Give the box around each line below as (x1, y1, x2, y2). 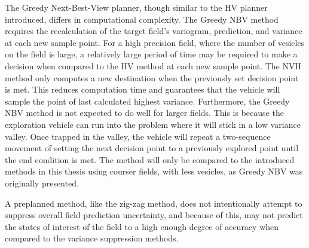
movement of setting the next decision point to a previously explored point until (5, 142, 299, 154)
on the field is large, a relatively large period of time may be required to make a (5, 48, 298, 60)
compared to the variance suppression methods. (5, 232, 179, 244)
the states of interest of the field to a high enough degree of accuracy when (5, 220, 279, 232)
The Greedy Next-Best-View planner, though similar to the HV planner (5, 1, 268, 13)
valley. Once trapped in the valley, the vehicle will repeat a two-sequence (5, 130, 271, 142)
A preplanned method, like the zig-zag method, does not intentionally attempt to (5, 197, 302, 209)
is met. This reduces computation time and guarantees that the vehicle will (5, 83, 280, 96)
